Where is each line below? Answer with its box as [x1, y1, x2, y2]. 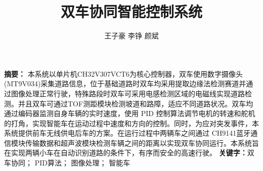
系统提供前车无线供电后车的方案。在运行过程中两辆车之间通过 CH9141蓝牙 [4, 128, 251, 138]
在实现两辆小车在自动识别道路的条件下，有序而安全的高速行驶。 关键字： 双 [4, 147, 254, 158]
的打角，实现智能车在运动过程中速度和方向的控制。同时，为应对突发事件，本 [4, 118, 259, 128]
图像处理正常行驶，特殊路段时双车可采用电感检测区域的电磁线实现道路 [11, 88, 245, 98]
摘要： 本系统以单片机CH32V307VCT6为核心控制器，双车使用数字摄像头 [4, 68, 243, 79]
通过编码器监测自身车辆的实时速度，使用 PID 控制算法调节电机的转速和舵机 [4, 108, 255, 119]
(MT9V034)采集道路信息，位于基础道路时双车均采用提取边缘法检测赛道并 [4, 78, 246, 89]
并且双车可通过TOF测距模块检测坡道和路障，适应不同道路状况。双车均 [18, 98, 253, 108]
